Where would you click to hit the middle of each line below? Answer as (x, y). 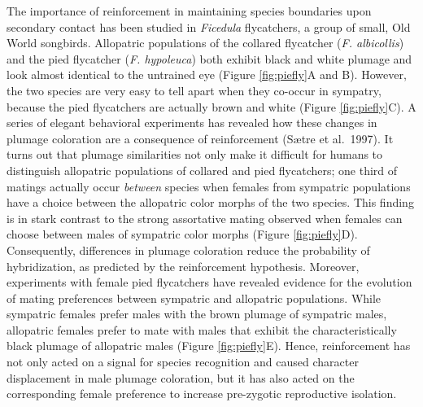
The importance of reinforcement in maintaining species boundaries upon (189, 11)
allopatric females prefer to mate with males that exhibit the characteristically (202, 329)
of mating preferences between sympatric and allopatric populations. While (194, 298)
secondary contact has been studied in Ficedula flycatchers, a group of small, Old (209, 26)
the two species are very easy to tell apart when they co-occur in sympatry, (194, 90)
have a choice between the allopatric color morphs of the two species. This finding (210, 202)
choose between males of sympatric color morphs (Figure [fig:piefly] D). (182, 234)
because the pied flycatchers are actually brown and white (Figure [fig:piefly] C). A (211, 106)
